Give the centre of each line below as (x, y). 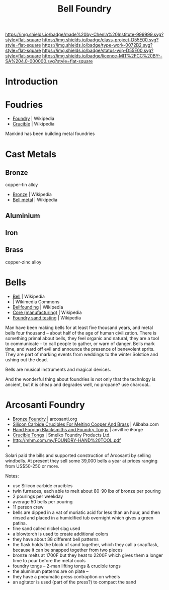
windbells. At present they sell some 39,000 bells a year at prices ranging (81, 461)
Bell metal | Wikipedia (35, 200)
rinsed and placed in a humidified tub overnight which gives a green (83, 517)
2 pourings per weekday (38, 496)
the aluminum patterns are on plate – (51, 571)
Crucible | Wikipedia (33, 124)
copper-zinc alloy (23, 262)
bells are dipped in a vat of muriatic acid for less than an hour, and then (86, 512)
